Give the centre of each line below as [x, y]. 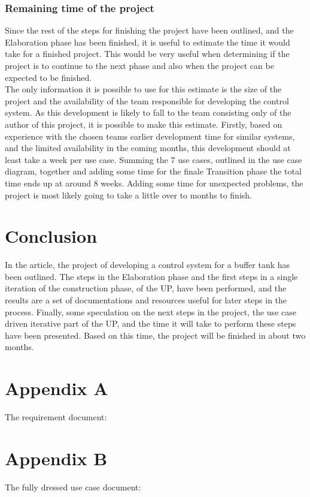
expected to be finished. [48, 77]
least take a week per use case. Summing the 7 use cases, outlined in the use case [154, 159]
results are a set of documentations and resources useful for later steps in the [146, 300]
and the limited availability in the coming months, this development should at [148, 148]
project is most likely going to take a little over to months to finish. [128, 195]
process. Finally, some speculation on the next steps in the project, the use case [151, 311]
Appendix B [56, 458]
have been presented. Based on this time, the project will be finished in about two [155, 335]
